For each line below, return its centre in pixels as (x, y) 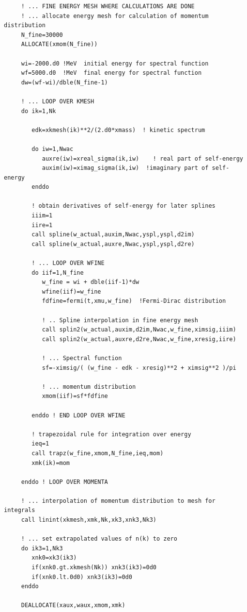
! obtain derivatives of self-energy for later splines (123, 206)
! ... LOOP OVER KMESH (58, 101)
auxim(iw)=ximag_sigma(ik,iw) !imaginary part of (125, 168)
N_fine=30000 (42, 35)
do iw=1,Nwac (53, 149)
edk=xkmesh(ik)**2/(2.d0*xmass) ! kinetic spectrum (118, 130)
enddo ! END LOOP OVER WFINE (78, 415)
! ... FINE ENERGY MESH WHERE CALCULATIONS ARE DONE (108, 6)
